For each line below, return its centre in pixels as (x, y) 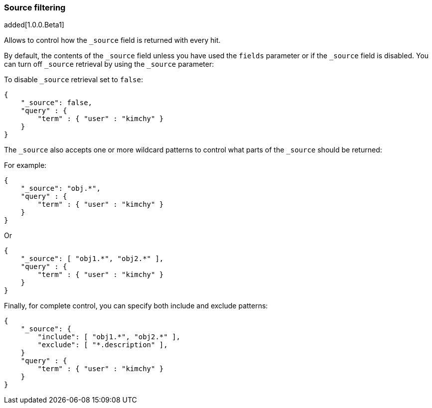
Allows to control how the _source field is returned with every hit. (112, 40)
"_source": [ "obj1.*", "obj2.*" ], (92, 259)
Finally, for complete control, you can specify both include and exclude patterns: (136, 306)
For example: (25, 165)
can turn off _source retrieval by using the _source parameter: (109, 64)
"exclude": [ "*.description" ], (103, 345)
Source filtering (35, 7)
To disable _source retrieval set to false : (74, 80)
